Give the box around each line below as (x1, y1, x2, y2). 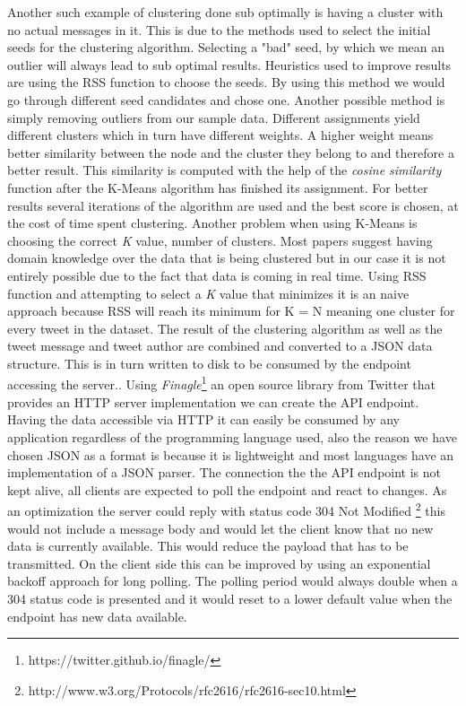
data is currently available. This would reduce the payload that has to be (7, 536, 409, 555)
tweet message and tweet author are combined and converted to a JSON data (7, 336, 433, 355)
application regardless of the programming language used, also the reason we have (7, 427, 457, 446)
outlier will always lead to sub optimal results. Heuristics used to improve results (7, 55, 452, 74)
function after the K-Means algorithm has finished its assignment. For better (7, 178, 428, 196)
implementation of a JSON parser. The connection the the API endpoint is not (7, 463, 442, 482)
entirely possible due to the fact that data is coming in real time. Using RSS (7, 266, 427, 284)
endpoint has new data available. (7, 606, 187, 625)
